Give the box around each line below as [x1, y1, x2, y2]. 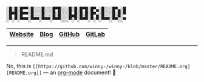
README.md [21, 51, 53, 58]
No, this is [6, 63, 32, 69]
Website [9, 30, 34, 38]
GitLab [86, 30, 105, 38]
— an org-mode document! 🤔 [43, 69, 117, 76]
